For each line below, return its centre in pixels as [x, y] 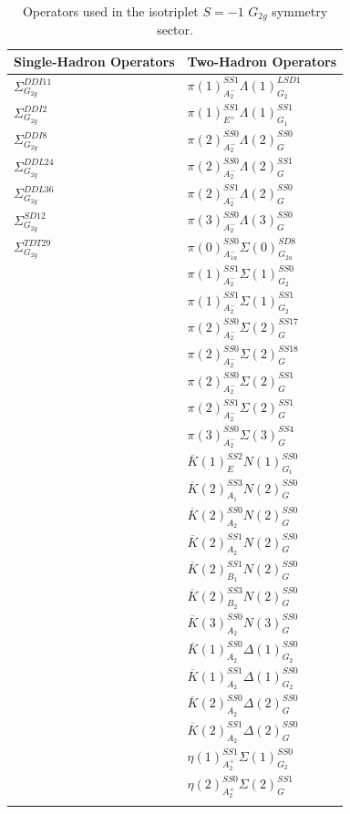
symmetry [300, 11]
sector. [175, 30]
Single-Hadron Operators [94, 62]
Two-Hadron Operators [262, 62]
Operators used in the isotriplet [110, 11]
